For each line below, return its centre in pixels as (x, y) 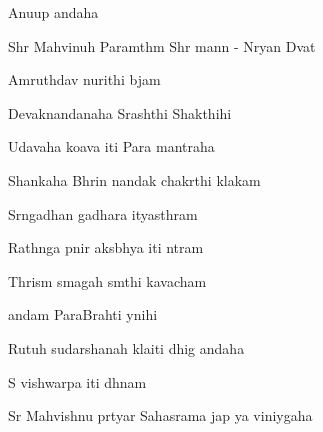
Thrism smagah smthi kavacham (107, 280)
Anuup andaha (53, 12)
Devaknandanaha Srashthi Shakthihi (120, 112)
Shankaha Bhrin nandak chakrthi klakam (134, 179)
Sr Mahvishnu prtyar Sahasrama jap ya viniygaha (160, 415)
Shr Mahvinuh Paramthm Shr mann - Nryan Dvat (162, 45)
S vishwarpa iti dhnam (77, 381)
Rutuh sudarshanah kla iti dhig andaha (126, 347)
